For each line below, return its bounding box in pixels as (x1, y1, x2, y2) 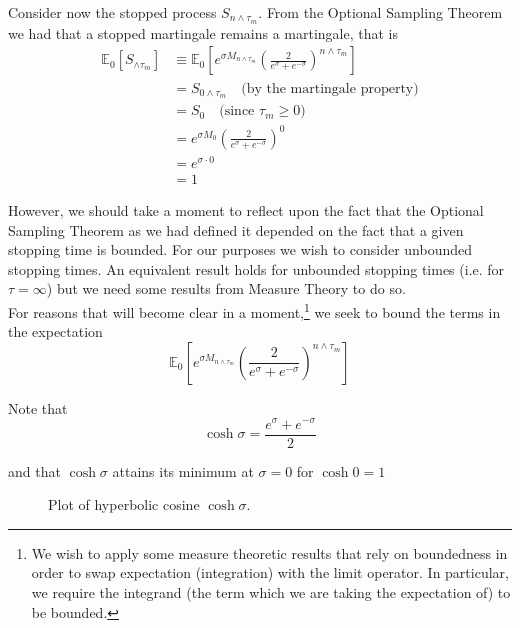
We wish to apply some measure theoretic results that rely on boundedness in (31, 542, 508, 563)
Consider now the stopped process (8, 2, 217, 22)
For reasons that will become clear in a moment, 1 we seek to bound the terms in (8, 299, 501, 322)
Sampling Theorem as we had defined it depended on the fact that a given (8, 219, 464, 240)
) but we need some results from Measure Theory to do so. (46, 278, 406, 299)
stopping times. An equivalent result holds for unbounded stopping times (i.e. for (8, 258, 505, 279)
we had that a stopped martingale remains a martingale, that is (8, 22, 399, 43)
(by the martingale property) (241, 81, 419, 96)
